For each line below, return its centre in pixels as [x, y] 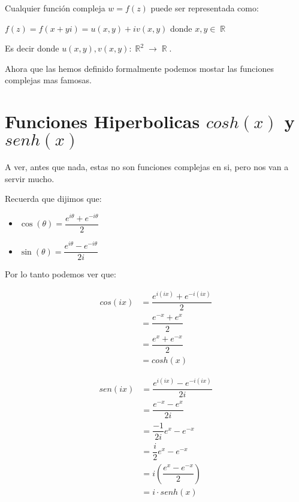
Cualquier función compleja [55, 8]
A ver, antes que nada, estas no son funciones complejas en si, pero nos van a [147, 167]
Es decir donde [32, 48]
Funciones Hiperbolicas [102, 121]
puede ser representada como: [205, 8]
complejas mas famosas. [48, 80]
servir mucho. [30, 178]
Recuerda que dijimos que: [53, 199]
